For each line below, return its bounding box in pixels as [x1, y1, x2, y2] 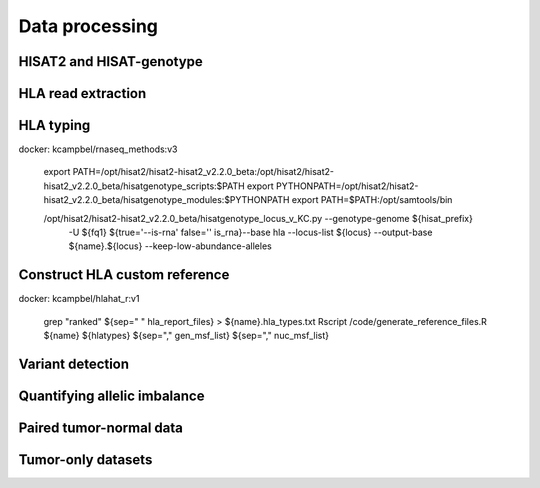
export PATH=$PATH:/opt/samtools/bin [291, 194, 453, 206]
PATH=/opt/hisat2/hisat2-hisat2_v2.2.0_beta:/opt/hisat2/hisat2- [72, 166, 335, 178]
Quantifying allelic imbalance [18, 387, 205, 404]
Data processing [18, 15, 159, 37]
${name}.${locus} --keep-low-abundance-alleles [68, 240, 272, 252]
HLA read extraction [18, 85, 147, 102]
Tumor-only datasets [18, 451, 153, 468]
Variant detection [18, 355, 130, 372]
